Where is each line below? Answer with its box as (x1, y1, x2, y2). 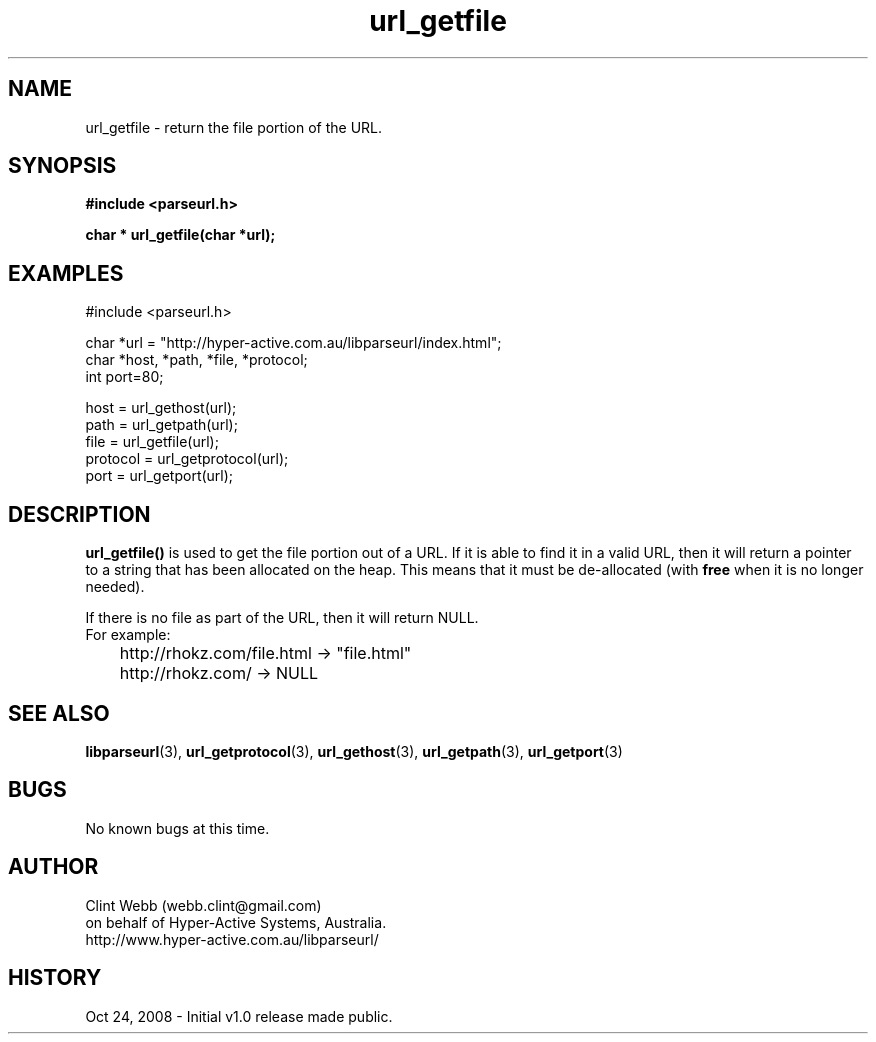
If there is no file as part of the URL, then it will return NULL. (85, 609, 479, 627)
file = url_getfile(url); (85, 433, 219, 451)
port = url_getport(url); (85, 467, 234, 485)
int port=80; (85, 368, 164, 386)
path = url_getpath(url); (85, 416, 238, 434)
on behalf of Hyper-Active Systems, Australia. (85, 913, 387, 931)
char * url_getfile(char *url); (85, 226, 276, 244)
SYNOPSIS (8, 153, 117, 179)
